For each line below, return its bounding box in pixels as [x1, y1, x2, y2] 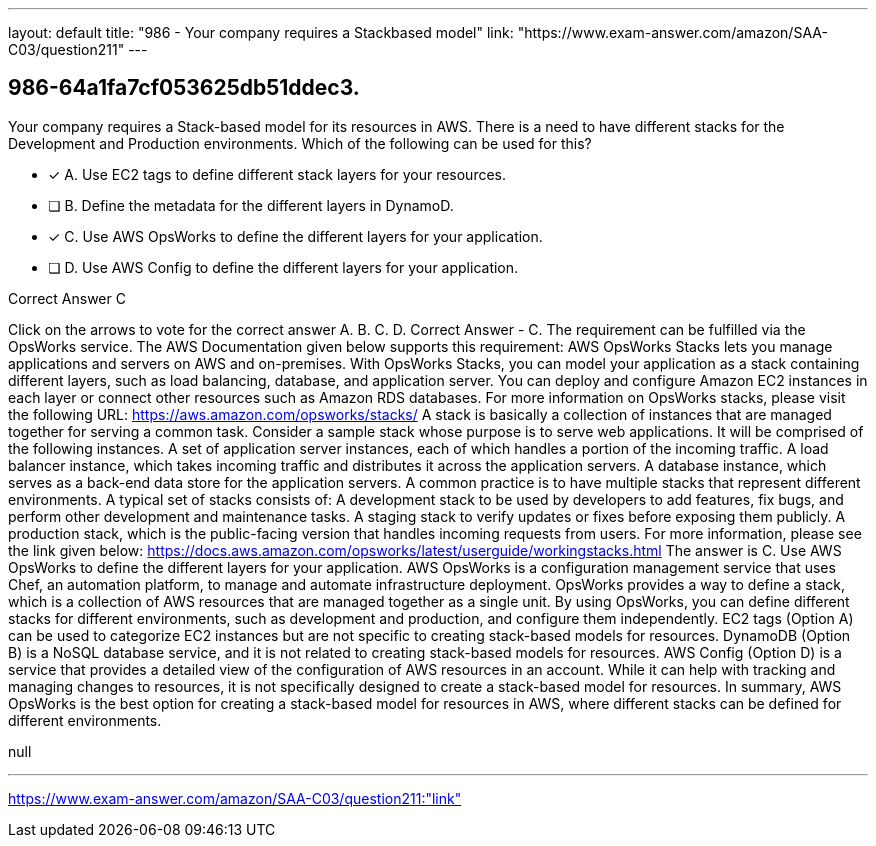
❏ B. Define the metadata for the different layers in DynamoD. [48, 196, 454, 214]
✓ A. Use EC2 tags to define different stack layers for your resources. [48, 165, 507, 183]
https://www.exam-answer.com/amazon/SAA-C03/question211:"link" [8, 789, 462, 807]
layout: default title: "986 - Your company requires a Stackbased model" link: [8, 24, 514, 41]
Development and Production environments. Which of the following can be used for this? [8, 134, 592, 152]
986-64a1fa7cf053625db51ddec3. [8, 75, 360, 101]
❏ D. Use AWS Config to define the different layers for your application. [48, 258, 519, 276]
